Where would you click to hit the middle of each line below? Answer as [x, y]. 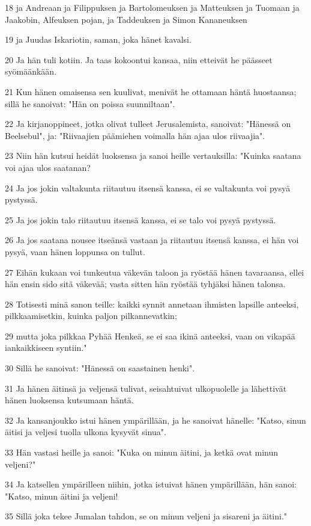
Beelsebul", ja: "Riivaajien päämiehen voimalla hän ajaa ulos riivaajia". [135, 135]
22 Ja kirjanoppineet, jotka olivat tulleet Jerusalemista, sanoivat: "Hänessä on [148, 124]
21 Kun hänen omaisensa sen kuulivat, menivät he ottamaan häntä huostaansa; [151, 91]
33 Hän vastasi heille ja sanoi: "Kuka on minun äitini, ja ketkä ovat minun [142, 452]
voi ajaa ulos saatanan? [48, 167]
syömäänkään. [31, 71]
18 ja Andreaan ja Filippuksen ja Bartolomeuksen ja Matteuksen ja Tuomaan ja [152, 7]
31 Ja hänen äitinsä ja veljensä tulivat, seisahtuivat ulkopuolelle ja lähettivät [146, 388]
